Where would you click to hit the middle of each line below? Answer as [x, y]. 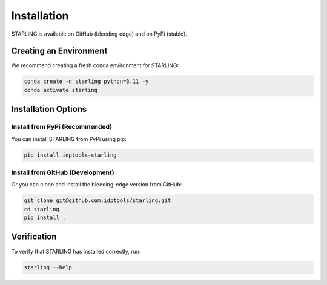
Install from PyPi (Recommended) [61, 127]
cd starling [42, 209]
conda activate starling [61, 90]
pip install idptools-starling [71, 155]
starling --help [48, 267]
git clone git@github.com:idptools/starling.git [97, 201]
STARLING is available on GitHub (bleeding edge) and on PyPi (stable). [99, 34]
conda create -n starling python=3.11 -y [86, 81]
